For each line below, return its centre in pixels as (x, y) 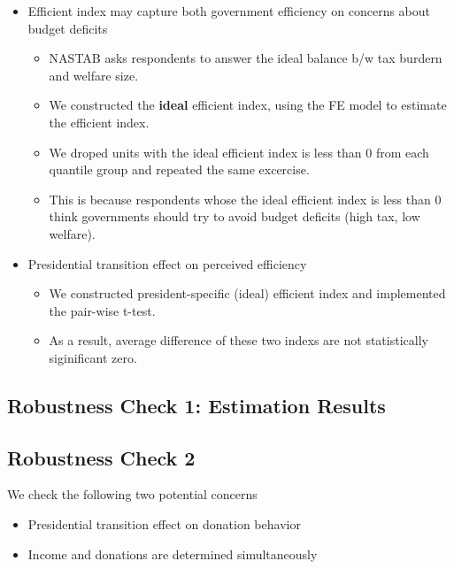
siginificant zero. (93, 357)
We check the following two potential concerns (132, 494)
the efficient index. (99, 122)
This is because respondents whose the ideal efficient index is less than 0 (245, 199)
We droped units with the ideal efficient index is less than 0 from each (239, 152)
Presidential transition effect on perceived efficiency (167, 263)
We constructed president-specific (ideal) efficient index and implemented (247, 293)
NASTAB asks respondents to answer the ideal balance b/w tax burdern (246, 58)
